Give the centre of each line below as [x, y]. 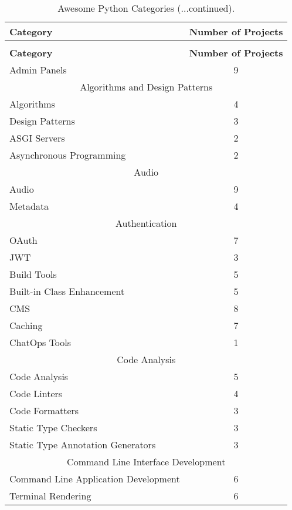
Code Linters [36, 393]
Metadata [29, 206]
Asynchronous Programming [68, 155]
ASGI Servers [37, 138]
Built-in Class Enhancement [67, 291]
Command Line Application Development [95, 479]
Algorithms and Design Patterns [146, 87]
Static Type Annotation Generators [83, 444]
